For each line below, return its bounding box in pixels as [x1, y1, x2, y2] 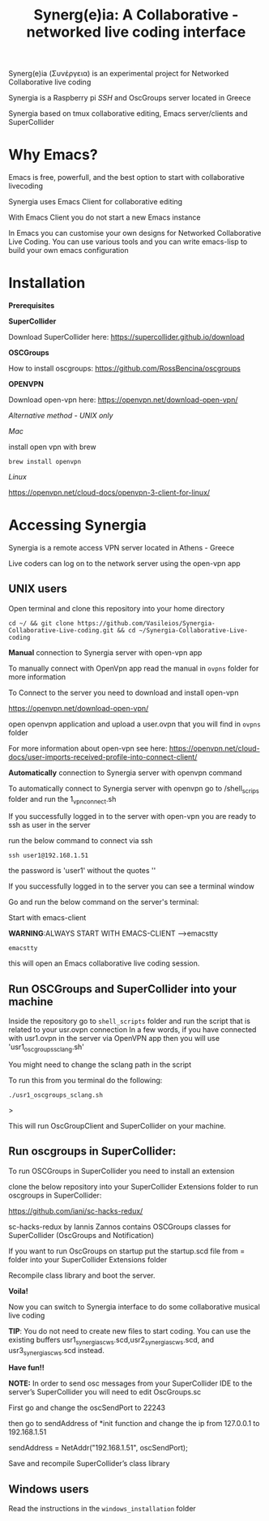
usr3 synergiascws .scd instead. [8, 1345, 105, 1357]
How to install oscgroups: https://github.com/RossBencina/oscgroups [8, 363, 241, 374]
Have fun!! [8, 1363, 45, 1373]
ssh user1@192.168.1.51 [8, 851, 89, 860]
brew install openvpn [8, 458, 82, 466]
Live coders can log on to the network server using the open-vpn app [8, 559, 241, 568]
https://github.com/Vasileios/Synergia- [77, 619, 216, 628]
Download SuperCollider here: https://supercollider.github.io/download [8, 332, 245, 342]
